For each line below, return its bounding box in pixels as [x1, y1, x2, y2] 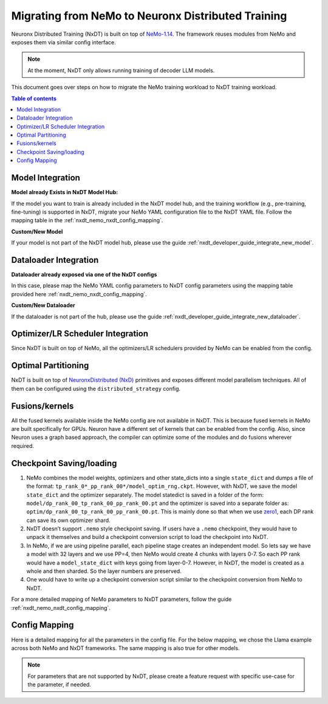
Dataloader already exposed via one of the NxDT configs [11, 271, 157, 278]
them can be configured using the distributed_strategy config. [11, 385, 181, 392]
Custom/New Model [11, 228, 63, 235]
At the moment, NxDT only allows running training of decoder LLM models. [27, 67, 215, 74]
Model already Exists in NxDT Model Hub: [11, 189, 118, 196]
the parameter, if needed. [27, 681, 91, 688]
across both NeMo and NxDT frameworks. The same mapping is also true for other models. [11, 644, 240, 652]
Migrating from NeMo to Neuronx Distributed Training [11, 9, 287, 22]
